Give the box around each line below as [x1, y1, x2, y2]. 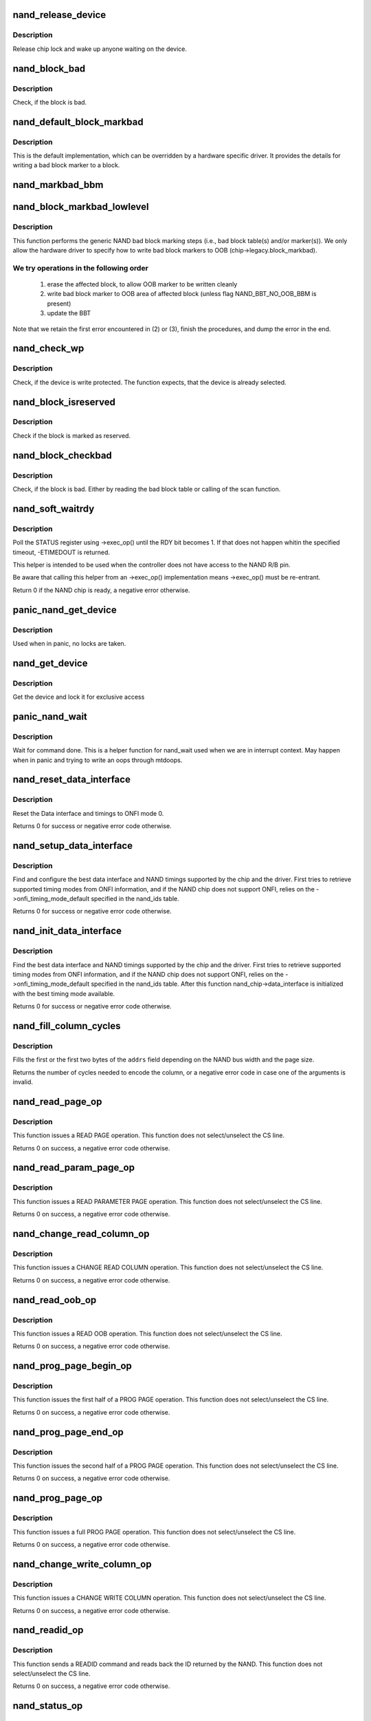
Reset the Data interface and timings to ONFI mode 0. [12, 809, 164, 817]
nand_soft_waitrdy [12, 503, 95, 514]
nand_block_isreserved [12, 396, 116, 408]
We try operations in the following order [12, 263, 149, 273]
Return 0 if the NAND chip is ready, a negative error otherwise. [12, 586, 190, 594]
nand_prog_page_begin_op [12, 1360, 132, 1372]
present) [47, 299, 71, 308]
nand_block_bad [12, 63, 86, 74]
